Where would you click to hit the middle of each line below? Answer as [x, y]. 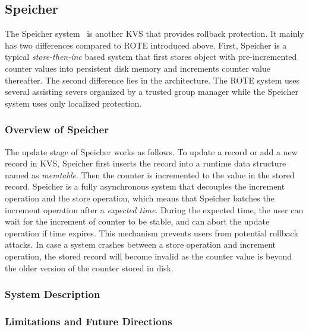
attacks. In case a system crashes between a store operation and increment [140, 244]
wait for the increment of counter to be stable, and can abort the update [137, 221]
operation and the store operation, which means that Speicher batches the [140, 198]
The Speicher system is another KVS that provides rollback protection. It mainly [154, 33]
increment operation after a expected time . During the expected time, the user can [154, 209]
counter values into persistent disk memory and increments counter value [138, 68]
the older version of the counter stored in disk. [89, 267]
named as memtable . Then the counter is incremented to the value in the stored [150, 174]
